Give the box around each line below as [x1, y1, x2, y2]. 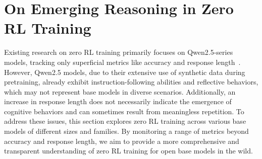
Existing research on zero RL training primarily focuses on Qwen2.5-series [4, 47, 233, 57]
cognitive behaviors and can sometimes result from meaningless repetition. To [4, 106, 244, 116]
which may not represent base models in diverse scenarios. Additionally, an [4, 86, 236, 97]
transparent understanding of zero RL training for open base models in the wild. [4, 145, 253, 156]
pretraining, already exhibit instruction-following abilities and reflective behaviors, [4, 76, 258, 87]
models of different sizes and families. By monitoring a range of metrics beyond [4, 126, 249, 136]
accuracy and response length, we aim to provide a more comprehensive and [4, 135, 239, 146]
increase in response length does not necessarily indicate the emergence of [4, 96, 232, 107]
